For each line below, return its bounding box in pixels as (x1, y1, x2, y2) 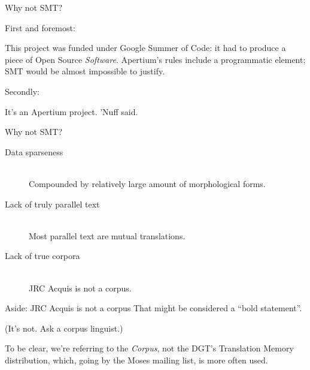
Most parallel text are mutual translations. (29, 229, 186, 242)
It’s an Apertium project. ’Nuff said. (5, 105, 138, 118)
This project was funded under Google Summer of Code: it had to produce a (5, 41, 286, 54)
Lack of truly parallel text (5, 197, 100, 210)
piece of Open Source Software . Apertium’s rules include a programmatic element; (5, 53, 306, 65)
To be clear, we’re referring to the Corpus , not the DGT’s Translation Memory (5, 342, 294, 354)
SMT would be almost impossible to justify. (5, 65, 165, 77)
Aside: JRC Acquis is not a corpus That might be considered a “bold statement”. (5, 302, 302, 314)
